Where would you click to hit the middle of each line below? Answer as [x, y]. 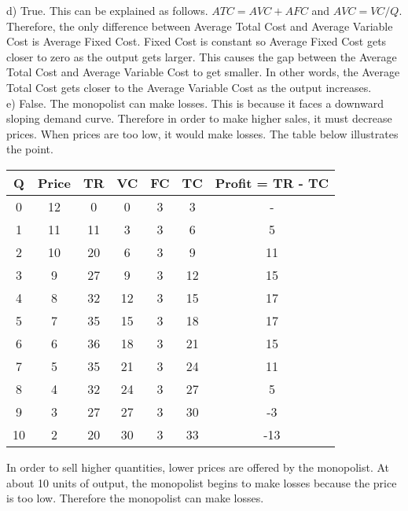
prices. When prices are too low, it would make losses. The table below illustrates [202, 133]
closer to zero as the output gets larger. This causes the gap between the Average [202, 56]
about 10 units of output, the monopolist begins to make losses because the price [202, 482]
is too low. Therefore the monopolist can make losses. [135, 498]
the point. [30, 149]
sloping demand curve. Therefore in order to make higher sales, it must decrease [199, 118]
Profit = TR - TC [272, 182]
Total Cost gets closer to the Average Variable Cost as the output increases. [189, 87]
